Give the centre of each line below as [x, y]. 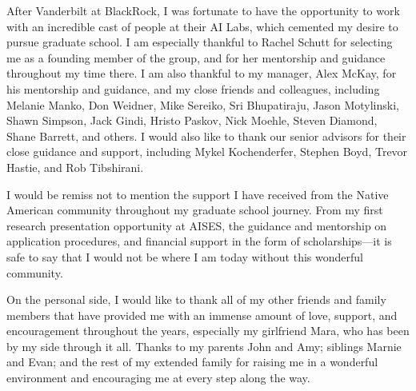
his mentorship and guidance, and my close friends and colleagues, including [193, 88]
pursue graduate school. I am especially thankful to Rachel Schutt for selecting [200, 42]
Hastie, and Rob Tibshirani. [75, 167]
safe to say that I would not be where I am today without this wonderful [185, 256]
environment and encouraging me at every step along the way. [158, 378]
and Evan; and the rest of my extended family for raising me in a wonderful [192, 362]
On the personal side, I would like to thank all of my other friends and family [196, 299]
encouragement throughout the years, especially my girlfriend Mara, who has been [208, 331]
